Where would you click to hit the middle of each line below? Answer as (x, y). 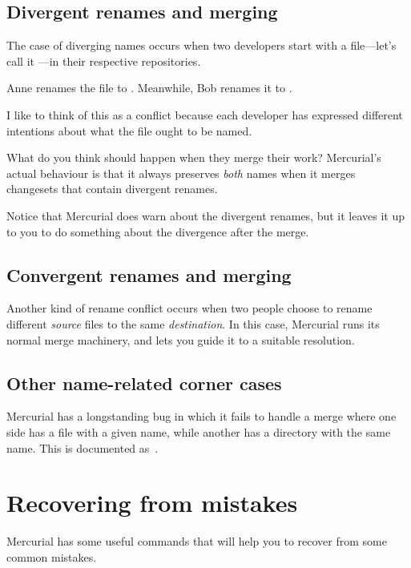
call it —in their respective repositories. (104, 60)
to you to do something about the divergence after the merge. (158, 231)
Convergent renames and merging (149, 274)
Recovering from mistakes (152, 503)
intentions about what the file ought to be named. (129, 130)
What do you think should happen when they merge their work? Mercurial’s (194, 157)
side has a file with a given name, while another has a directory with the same (199, 431)
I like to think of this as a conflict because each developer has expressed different (205, 114)
